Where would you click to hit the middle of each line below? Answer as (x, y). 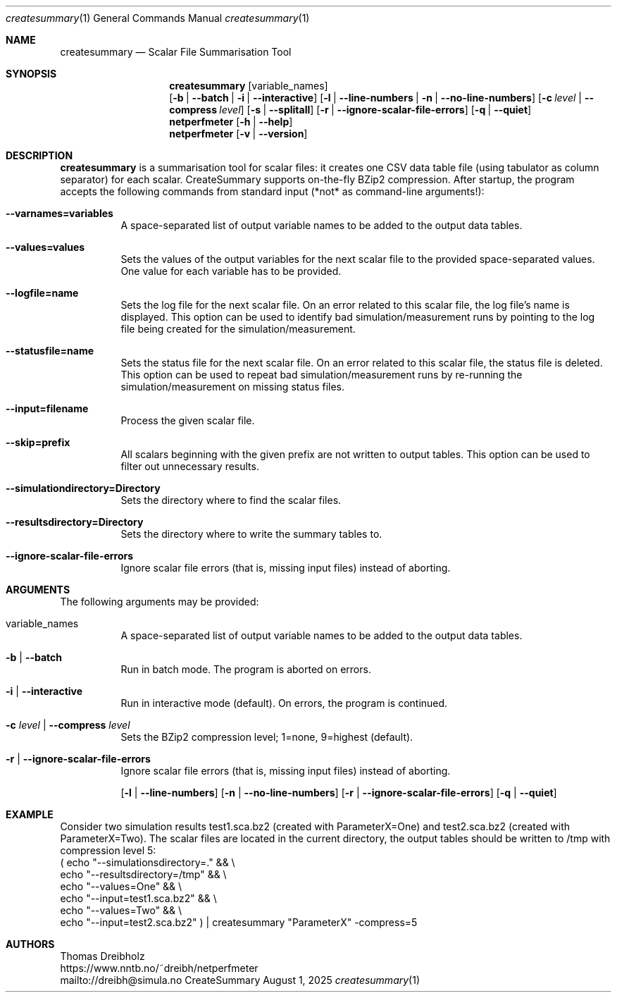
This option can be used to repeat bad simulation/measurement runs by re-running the (322, 375)
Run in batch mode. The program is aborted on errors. (246, 669)
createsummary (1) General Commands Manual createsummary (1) (158, 18)
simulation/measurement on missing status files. (233, 387)
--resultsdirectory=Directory (75, 522)
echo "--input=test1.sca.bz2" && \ (138, 898)
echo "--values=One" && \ (121, 886)
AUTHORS (30, 944)
